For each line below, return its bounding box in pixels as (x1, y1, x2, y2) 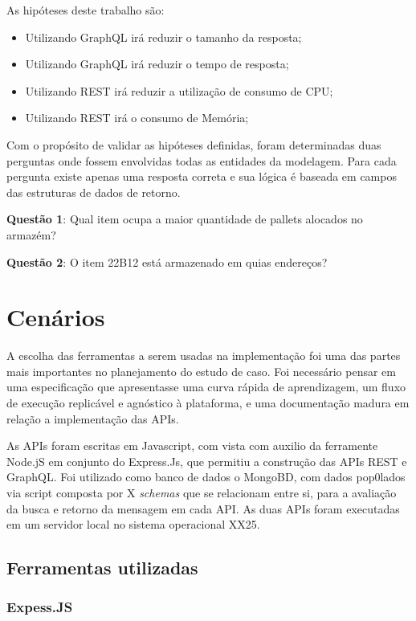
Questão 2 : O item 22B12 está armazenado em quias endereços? (6, 253, 328, 270)
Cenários (6, 300, 105, 333)
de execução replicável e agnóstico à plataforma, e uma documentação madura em (6, 394, 410, 411)
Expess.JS (6, 597, 73, 617)
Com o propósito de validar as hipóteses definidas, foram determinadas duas (6, 136, 381, 153)
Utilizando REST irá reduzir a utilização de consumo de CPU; (25, 82, 333, 99)
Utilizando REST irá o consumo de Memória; (25, 109, 249, 126)
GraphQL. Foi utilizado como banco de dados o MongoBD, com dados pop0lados (6, 468, 406, 485)
